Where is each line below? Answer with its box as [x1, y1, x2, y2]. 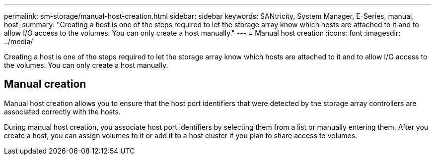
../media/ [4, 37, 33, 46]
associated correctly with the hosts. [4, 107, 121, 116]
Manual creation [4, 78, 86, 91]
